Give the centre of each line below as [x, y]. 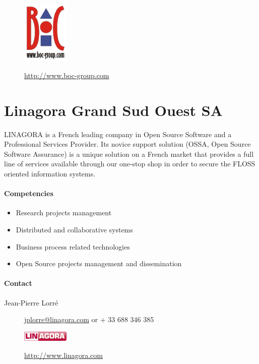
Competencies [29, 193]
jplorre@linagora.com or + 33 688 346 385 [89, 319]
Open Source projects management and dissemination [99, 263]
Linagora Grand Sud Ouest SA [113, 110]
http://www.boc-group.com [67, 75]
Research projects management [64, 213]
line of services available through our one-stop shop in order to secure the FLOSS [130, 164]
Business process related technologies [73, 246]
